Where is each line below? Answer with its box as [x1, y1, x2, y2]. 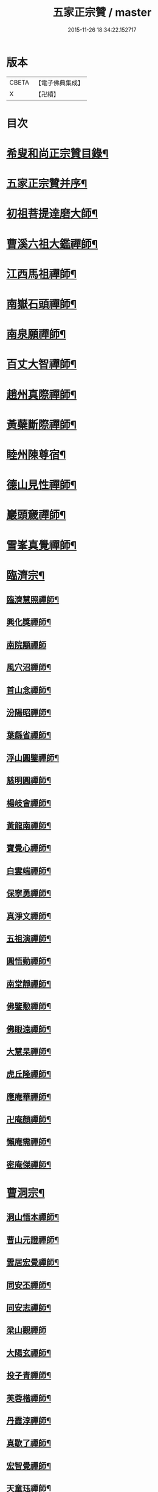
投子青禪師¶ [6, 1370, 52, 1381]
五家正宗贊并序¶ [6, 177, 88, 191]
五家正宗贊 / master [52, 5, 152, 19]
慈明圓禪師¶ [6, 776, 52, 786]
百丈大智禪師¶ [6, 357, 77, 371]
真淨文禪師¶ [6, 911, 52, 921]
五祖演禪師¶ [6, 933, 52, 944]
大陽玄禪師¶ [6, 1348, 52, 1358]
